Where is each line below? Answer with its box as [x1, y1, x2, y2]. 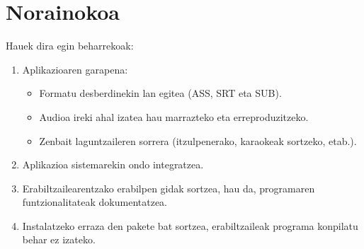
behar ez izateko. [22, 232, 96, 247]
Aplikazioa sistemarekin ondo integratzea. [22, 157, 204, 172]
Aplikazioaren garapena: [22, 62, 128, 76]
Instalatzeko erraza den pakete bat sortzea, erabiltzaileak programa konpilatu [22, 218, 358, 233]
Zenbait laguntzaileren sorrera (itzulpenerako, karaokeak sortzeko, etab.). [39, 133, 357, 148]
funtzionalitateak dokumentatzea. [22, 195, 167, 209]
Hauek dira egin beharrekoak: [6, 38, 134, 53]
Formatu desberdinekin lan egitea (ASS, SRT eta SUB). [39, 86, 282, 100]
